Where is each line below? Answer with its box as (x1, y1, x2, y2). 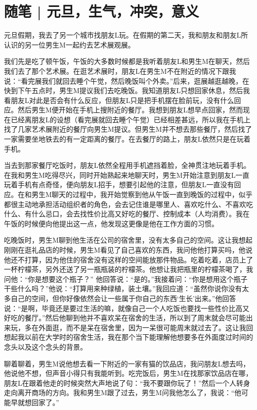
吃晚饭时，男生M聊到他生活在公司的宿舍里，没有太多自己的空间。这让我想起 (4, 235, 253, 245)
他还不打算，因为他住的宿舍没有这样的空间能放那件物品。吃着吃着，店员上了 (4, 254, 253, 264)
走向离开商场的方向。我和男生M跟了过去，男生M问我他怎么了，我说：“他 (4, 387, 242, 398)
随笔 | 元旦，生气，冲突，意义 (4, 1, 199, 21)
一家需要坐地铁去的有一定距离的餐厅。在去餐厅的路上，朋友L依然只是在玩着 (4, 134, 251, 144)
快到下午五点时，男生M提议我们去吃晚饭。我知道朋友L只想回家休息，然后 (4, 85, 243, 96)
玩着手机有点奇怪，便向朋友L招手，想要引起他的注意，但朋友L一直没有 (4, 179, 234, 190)
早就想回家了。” (10, 397, 59, 407)
